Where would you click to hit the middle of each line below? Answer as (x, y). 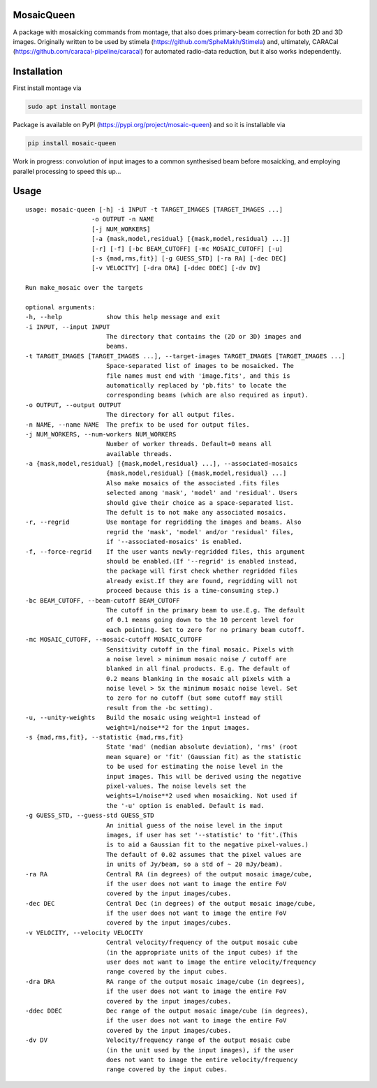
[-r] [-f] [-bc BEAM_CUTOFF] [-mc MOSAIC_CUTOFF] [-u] (187, 249)
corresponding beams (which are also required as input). (207, 395)
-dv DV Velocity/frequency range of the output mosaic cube (158, 1040)
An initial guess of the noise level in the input (194, 825)
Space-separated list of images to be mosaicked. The (200, 366)
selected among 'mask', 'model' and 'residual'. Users (202, 493)
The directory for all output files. (170, 415)
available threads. (139, 454)
